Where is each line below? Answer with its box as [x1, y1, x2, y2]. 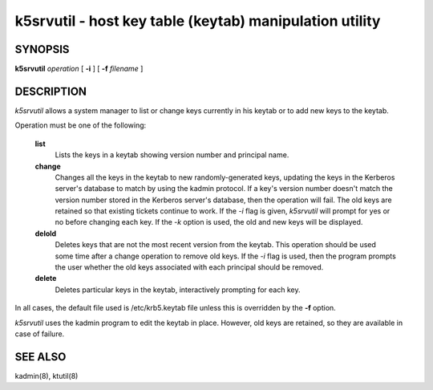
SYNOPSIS [14, 43, 70, 56]
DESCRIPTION [14, 84, 87, 98]
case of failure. [14, 329, 65, 339]
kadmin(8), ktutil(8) [14, 371, 79, 380]
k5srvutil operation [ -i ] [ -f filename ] [14, 64, 144, 74]
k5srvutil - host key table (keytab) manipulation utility [14, 12, 381, 30]
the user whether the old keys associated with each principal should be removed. [55, 262, 324, 272]
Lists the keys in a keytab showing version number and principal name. [55, 150, 289, 160]
